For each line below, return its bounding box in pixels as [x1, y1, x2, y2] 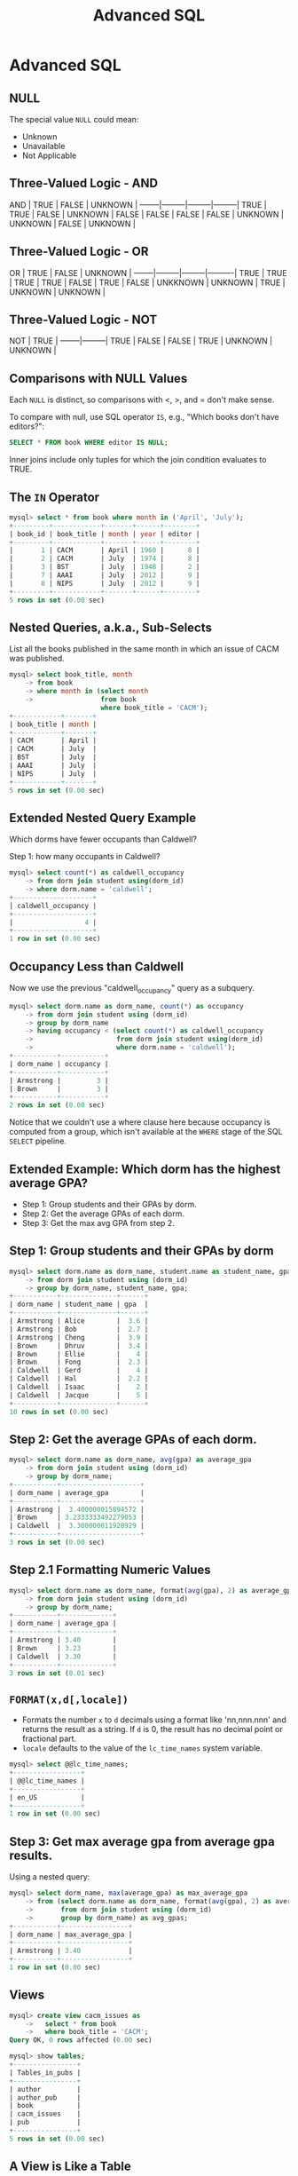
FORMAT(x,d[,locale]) [9, 1693, 129, 1705]
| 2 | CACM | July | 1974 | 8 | [9, 554, 200, 564]
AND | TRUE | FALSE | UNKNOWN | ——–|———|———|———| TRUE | [9, 199, 268, 210]
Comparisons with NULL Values [9, 370, 188, 386]
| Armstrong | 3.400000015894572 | [9, 1505, 145, 1514]
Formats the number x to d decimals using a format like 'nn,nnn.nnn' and [21, 1714, 286, 1725]
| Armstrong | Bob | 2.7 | [9, 1325, 149, 1333]
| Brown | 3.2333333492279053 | [9, 1513, 145, 1523]
